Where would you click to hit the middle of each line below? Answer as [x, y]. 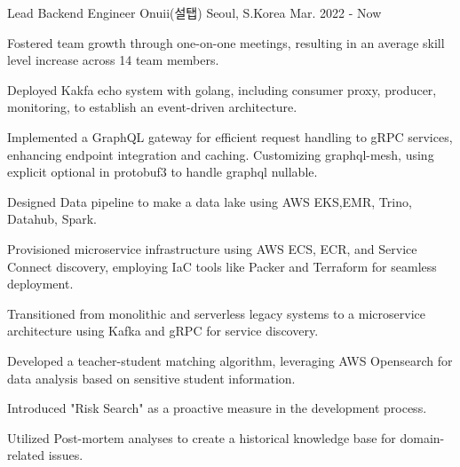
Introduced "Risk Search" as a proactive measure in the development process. [217, 408]
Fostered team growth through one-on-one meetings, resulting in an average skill [226, 42]
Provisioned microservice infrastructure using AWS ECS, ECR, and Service [212, 248]
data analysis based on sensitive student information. [151, 378]
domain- [422, 437]
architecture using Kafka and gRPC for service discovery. [163, 331]
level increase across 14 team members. [113, 60]
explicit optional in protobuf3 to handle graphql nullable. [163, 172]
